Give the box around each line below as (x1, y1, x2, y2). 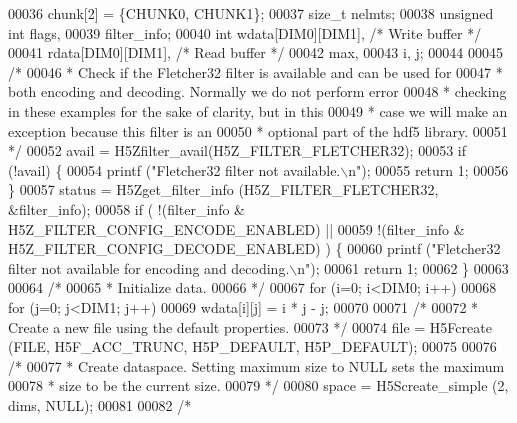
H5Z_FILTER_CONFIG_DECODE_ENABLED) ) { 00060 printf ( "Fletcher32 (8, 238, 501, 259)
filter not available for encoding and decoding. (8, 257, 290, 278)
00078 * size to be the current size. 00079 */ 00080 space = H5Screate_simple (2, (8, 375, 509, 396)
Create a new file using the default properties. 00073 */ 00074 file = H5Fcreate (8, 316, 492, 337)
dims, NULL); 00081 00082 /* (8, 394, 192, 415)
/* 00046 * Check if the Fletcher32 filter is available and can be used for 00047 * (8, 61, 503, 82)
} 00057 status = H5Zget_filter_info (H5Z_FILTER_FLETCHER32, (8, 179, 439, 200)
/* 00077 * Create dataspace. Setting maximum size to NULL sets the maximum (8, 355, 505, 376)
